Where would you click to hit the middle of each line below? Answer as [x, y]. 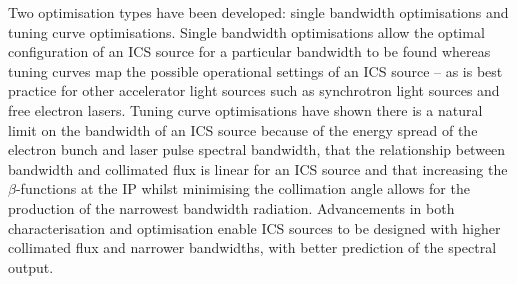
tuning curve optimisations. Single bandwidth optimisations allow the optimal [246, 31]
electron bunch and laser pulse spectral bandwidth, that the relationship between [257, 149]
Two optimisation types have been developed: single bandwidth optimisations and [258, 12]
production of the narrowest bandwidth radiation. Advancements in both [231, 207]
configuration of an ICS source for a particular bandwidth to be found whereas [249, 51]
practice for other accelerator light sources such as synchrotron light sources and [254, 90]
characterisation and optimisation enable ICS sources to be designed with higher [254, 227]
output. [31, 266]
